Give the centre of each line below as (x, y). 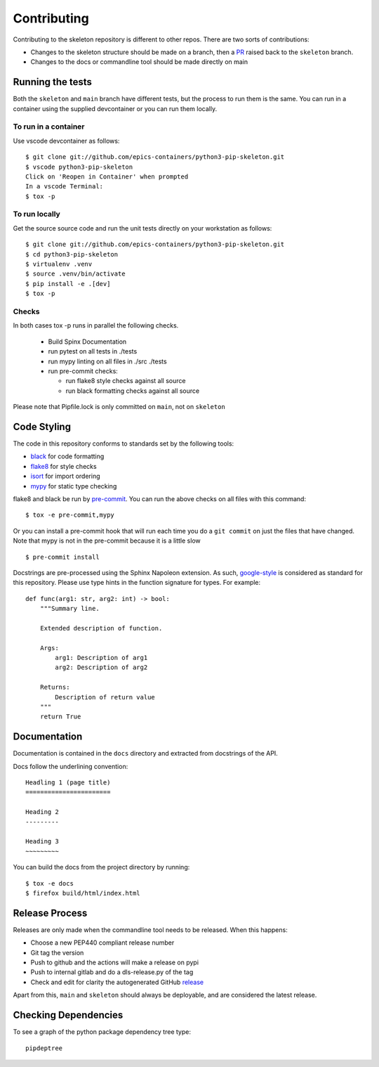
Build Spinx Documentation (87, 342)
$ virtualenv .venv (59, 264)
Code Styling (42, 426)
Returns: (55, 687)
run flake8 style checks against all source (126, 381)
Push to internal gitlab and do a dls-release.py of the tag (112, 972)
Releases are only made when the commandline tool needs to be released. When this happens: (150, 930)
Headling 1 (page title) (68, 783)
